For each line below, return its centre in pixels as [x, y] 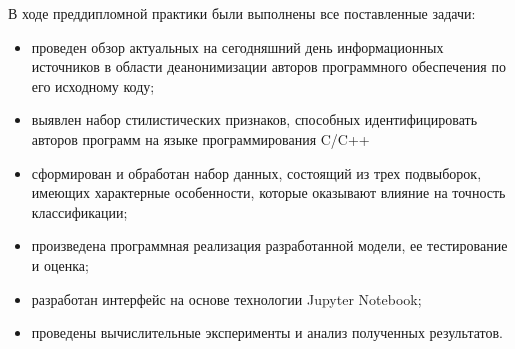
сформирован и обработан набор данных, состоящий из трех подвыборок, [256, 172]
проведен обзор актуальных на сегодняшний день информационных [237, 46]
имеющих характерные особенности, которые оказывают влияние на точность [268, 192]
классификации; [79, 211]
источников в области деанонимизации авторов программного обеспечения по [268, 66]
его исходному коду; [93, 85]
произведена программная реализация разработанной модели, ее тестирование [269, 245]
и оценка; [60, 264]
